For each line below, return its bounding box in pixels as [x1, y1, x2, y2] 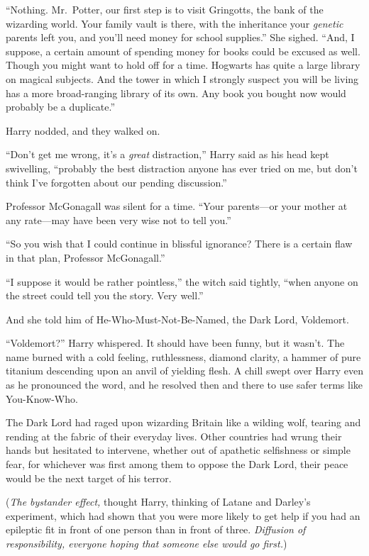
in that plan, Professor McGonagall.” [6, 250, 165, 265]
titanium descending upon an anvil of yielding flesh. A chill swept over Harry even [6, 363, 363, 378]
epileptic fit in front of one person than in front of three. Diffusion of [6, 522, 306, 537]
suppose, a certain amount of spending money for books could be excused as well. [6, 43, 360, 58]
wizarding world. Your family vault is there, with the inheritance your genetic [6, 16, 343, 30]
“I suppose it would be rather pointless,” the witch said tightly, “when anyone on [6, 274, 358, 289]
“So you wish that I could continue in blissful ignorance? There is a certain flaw [6, 236, 353, 251]
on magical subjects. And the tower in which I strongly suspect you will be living [6, 71, 359, 86]
